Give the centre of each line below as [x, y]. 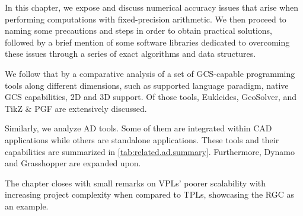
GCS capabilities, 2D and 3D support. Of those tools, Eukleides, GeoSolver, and [151, 97]
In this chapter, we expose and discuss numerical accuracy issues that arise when [152, 7]
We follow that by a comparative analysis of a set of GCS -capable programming [150, 73]
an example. [27, 206]
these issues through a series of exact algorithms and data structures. [130, 54]
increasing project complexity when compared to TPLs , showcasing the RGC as [150, 194]
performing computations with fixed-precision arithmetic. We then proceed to [146, 19]
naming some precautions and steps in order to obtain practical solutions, [138, 30]
